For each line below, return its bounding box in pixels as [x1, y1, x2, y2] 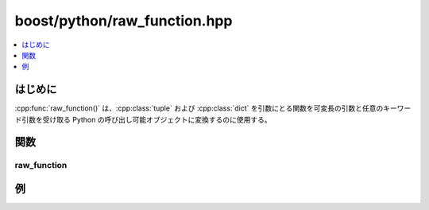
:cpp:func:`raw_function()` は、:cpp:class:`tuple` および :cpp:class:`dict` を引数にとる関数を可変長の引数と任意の [14, 103, 384, 113]
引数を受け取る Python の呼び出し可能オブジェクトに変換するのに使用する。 [21, 115, 272, 124]
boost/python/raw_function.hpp [14, 12, 233, 29]
